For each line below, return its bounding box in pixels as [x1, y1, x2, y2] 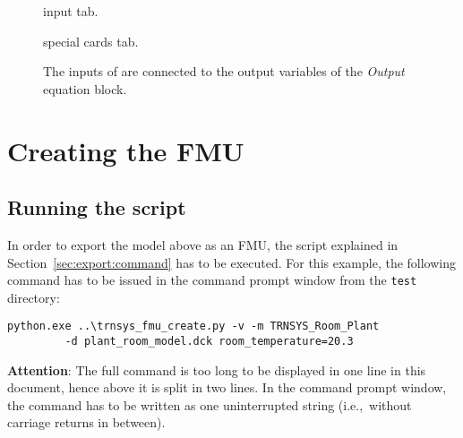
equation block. [43, 79, 127, 98]
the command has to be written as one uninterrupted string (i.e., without [7, 395, 412, 414]
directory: [7, 288, 60, 306]
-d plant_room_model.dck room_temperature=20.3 [64, 335, 354, 348]
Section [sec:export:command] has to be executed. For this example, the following [7, 253, 457, 271]
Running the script [7, 193, 186, 221]
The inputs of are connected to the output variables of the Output [43, 62, 405, 81]
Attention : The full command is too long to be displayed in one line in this [7, 360, 426, 379]
